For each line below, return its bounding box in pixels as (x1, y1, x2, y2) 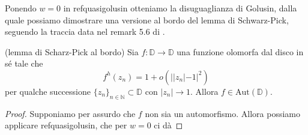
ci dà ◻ (154, 119, 183, 131)
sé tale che (5, 57, 43, 70)
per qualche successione (5, 85, 91, 97)
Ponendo (5, 2, 37, 14)
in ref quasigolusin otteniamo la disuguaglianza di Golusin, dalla (63, 2, 297, 14)
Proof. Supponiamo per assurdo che (5, 107, 136, 119)
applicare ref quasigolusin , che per (5, 119, 127, 131)
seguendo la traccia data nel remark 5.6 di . (5, 25, 165, 38)
